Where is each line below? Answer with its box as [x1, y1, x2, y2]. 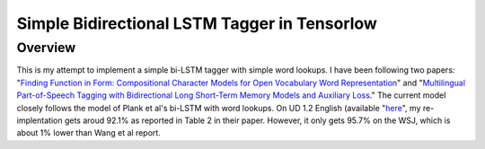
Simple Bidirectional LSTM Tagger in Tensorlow [16, 13, 377, 33]
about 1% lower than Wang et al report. [16, 127, 161, 138]
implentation [16, 115, 63, 126]
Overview [16, 39, 76, 56]
